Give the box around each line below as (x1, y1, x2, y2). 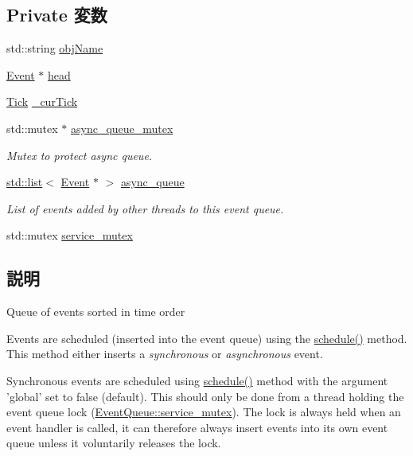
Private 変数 (6, 2, 107, 27)
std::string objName (6, 40, 103, 57)
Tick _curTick (6, 93, 78, 110)
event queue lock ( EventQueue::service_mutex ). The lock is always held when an (6, 403, 401, 420)
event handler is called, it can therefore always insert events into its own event (6, 419, 388, 435)
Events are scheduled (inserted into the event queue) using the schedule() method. (6, 329, 407, 346)
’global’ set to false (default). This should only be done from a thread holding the (6, 388, 404, 404)
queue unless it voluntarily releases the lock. (6, 435, 221, 451)
